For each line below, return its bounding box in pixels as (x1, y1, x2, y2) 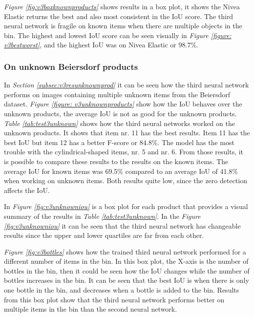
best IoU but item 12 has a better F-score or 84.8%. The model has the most (4, 137, 234, 147)
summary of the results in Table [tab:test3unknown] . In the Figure (4, 211, 201, 221)
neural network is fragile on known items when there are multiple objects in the (4, 21, 242, 31)
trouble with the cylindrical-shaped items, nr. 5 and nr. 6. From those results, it (4, 147, 244, 157)
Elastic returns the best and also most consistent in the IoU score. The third (4, 11, 233, 21)
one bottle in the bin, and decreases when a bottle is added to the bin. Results (4, 285, 239, 295)
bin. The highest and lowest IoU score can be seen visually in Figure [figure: (4, 30, 232, 40)
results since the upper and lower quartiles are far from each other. (4, 230, 204, 240)
